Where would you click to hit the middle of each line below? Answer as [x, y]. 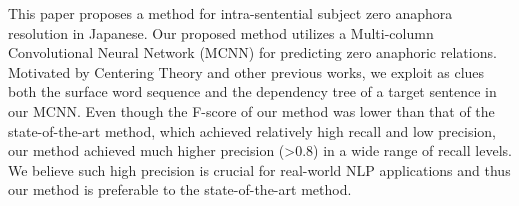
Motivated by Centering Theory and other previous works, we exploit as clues [246, 71]
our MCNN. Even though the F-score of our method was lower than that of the [251, 110]
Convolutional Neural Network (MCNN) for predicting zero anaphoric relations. [252, 52]
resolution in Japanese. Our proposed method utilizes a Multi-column [221, 32]
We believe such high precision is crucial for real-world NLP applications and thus [259, 169]
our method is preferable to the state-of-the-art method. [180, 189]
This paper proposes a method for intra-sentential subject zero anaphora [230, 13]
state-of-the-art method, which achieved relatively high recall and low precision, [252, 130]
